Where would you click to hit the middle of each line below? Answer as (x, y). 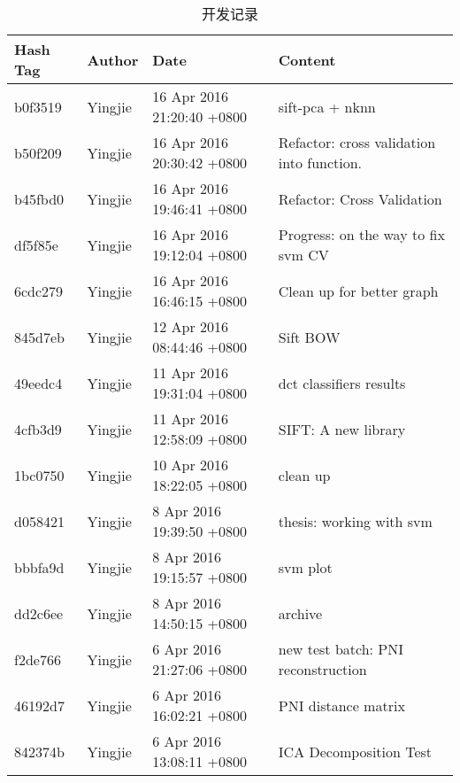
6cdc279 (39, 291)
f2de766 (38, 659)
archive (300, 613)
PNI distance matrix (341, 705)
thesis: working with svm (355, 521)
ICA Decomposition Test (355, 751)
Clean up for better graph (358, 291)
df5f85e (36, 244)
